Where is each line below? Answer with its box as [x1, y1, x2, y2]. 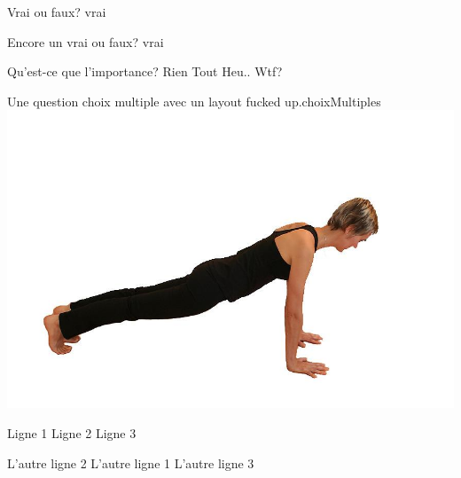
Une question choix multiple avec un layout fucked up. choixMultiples [7, 91, 381, 110]
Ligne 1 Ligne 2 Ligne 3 [7, 423, 137, 442]
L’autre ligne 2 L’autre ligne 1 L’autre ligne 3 [7, 453, 254, 472]
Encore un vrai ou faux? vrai [7, 32, 164, 51]
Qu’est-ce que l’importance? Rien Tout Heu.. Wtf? [7, 62, 283, 81]
